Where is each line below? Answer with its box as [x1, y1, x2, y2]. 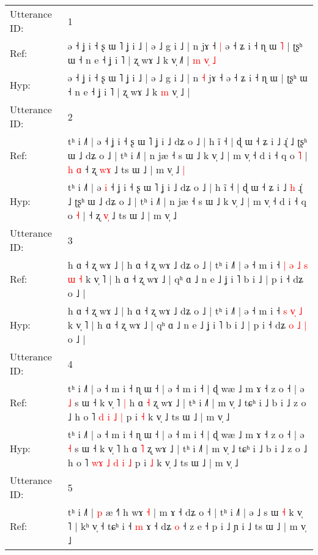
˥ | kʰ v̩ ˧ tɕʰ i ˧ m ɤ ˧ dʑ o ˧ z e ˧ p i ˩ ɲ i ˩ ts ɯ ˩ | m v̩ [67, 519, 306, 533]
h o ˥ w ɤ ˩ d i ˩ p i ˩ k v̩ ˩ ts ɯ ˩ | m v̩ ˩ [67, 455, 239, 469]
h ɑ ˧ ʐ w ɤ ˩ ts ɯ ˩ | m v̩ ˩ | [67, 162, 185, 176]
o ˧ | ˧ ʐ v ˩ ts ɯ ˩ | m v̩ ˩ [67, 208, 177, 222]
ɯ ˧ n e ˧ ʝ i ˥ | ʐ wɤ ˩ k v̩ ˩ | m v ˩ [67, 53, 216, 67]
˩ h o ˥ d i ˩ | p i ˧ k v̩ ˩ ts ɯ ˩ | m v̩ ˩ [67, 409, 230, 423]
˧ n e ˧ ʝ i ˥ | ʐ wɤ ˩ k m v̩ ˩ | [67, 84, 190, 99]
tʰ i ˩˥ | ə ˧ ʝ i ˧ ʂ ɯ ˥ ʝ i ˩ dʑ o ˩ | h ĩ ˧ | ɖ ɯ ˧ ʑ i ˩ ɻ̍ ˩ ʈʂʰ [67, 134, 308, 148]
